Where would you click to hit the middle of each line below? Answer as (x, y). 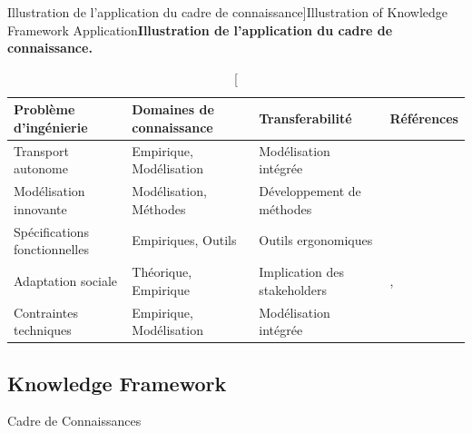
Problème (44, 109)
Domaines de (173, 109)
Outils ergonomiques (316, 240)
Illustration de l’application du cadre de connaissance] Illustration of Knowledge (228, 12)
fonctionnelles (51, 249)
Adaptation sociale (66, 280)
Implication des (302, 272)
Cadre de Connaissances (74, 421)
